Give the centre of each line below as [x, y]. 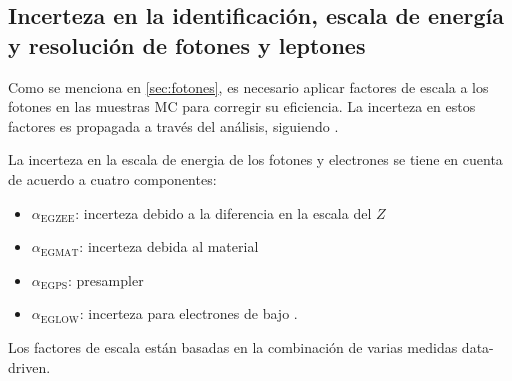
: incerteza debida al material [169, 246]
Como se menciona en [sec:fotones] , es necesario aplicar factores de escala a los [248, 86]
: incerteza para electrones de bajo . [188, 313]
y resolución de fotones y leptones [187, 44]
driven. [29, 366]
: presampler [106, 279]
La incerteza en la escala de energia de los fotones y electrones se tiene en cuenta [255, 159]
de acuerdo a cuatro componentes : [112, 178]
